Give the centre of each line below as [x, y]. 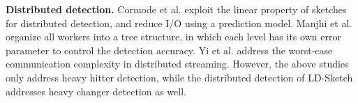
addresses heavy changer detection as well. [96, 91]
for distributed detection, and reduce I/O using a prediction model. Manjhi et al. [179, 23]
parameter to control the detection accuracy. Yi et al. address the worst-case [169, 50]
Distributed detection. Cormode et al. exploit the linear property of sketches [176, 9]
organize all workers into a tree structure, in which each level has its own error [173, 37]
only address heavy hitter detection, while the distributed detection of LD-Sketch [179, 77]
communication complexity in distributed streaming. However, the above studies [177, 64]
